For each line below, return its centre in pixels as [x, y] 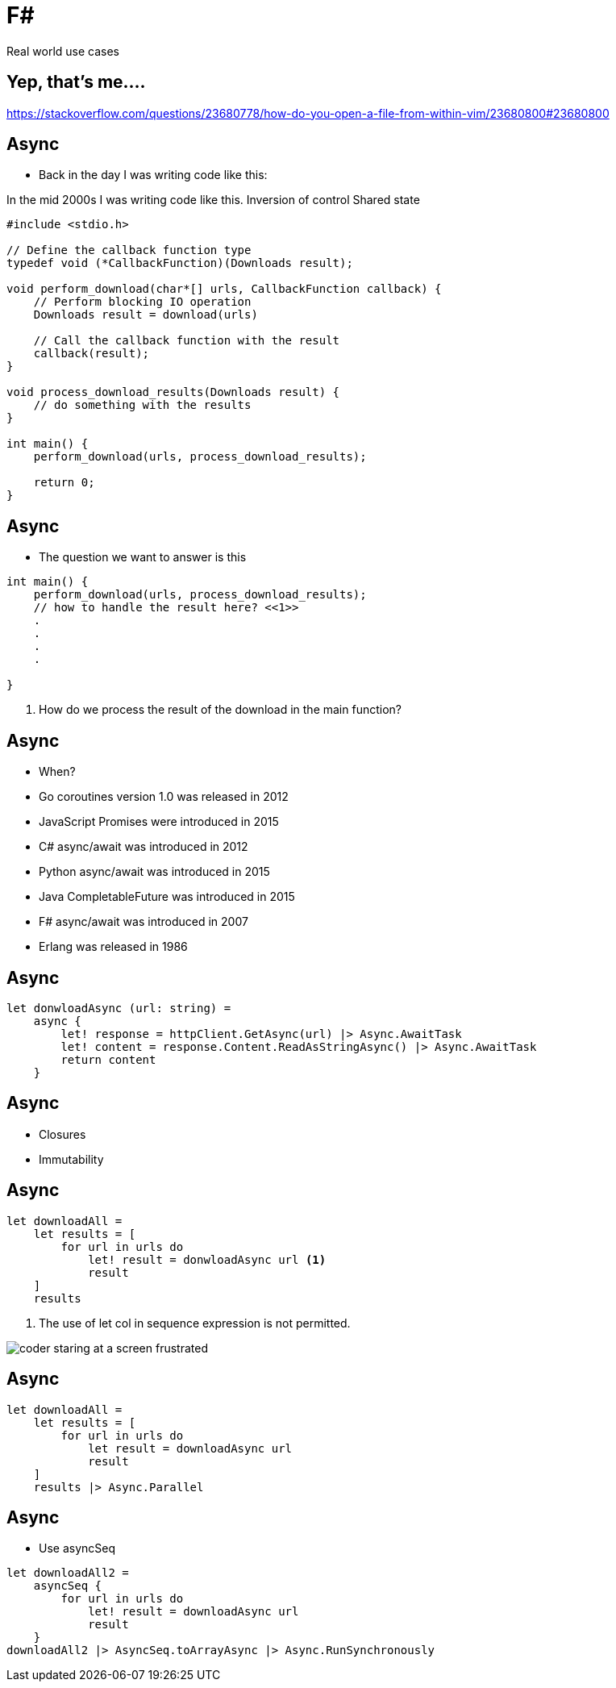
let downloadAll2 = [68, 1573]
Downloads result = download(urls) [146, 315]
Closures [62, 1134]
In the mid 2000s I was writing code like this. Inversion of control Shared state [213, 200]
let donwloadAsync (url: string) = [119, 1008]
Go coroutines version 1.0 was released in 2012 [164, 797]
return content [108, 1059]
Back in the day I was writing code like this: [153, 175]
